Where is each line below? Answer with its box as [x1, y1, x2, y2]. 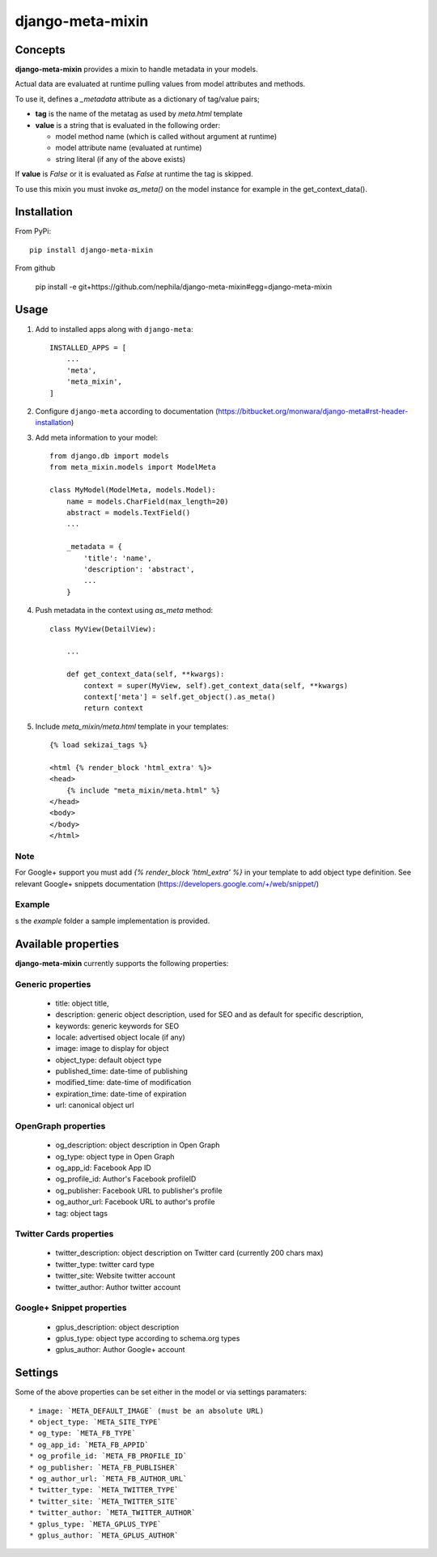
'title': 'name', [83, 553, 153, 563]
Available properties [15, 937, 120, 951]
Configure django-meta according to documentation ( [35, 406, 218, 416]
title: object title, [55, 998, 109, 1008]
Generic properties [15, 978, 91, 989]
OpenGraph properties [15, 1121, 106, 1131]
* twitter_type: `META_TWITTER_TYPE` [29, 1486, 180, 1495]
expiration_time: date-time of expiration [55, 1089, 187, 1099]
